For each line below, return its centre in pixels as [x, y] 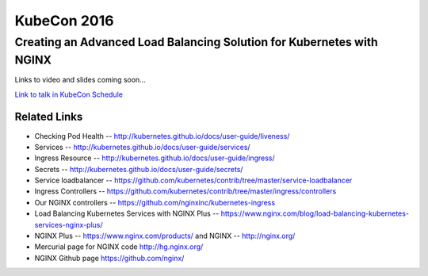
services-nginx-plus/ [69, 224]
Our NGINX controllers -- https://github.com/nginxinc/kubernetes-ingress [155, 202]
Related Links [49, 117]
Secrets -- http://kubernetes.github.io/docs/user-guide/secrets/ [139, 169]
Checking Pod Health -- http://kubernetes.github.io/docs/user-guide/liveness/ [162, 136]
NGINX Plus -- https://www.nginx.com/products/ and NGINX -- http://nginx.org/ [165, 236]
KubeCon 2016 [64, 21]
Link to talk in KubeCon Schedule [69, 94]
